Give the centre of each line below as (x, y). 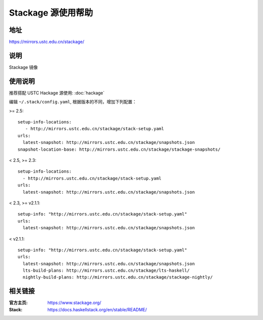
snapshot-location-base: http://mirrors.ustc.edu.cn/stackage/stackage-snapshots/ (119, 149)
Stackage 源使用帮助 (51, 13)
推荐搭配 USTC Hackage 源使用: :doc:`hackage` (57, 93)
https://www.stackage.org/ (75, 303)
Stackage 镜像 (23, 67)
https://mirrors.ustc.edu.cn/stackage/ (47, 42)
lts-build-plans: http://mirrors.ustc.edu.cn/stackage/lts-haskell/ (106, 270)
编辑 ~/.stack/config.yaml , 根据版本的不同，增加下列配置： (73, 102)
